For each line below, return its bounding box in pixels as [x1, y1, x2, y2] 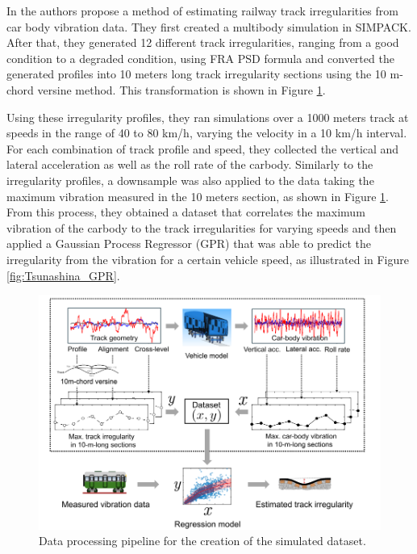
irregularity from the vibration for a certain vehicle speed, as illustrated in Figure [6, 250, 409, 267]
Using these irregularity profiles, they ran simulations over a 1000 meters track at [6, 108, 409, 125]
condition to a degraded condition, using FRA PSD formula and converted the [6, 49, 394, 66]
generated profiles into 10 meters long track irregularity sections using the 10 [6, 65, 386, 82]
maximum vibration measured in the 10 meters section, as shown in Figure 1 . [6, 187, 389, 204]
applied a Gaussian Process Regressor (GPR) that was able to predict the [6, 235, 371, 252]
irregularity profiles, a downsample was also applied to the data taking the [6, 171, 374, 188]
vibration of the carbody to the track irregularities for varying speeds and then [6, 219, 397, 236]
